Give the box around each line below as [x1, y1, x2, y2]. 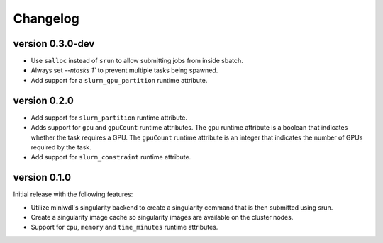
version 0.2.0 [13, 94, 74, 106]
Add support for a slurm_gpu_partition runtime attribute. [30, 76, 208, 84]
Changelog [13, 11, 79, 26]
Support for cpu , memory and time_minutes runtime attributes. [30, 223, 218, 232]
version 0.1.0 [13, 171, 71, 183]
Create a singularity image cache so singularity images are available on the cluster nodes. [30, 213, 294, 221]
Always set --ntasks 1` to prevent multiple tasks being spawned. [30, 66, 218, 74]
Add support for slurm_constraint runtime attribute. [30, 153, 191, 162]
